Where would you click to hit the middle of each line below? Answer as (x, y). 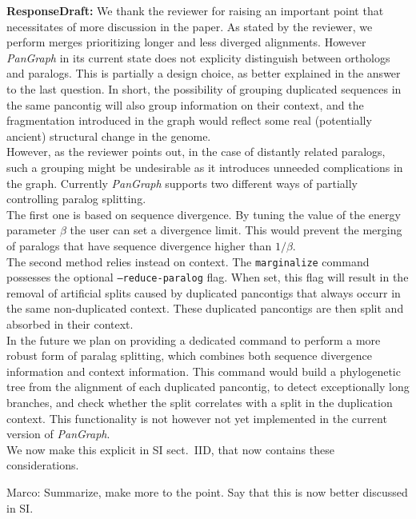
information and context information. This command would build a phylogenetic (204, 371)
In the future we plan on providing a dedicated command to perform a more (194, 339)
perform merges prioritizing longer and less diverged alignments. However (186, 42)
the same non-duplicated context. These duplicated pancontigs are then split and (205, 308)
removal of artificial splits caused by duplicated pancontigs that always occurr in (204, 292)
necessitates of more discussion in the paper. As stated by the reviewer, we (190, 26)
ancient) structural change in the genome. (109, 136)
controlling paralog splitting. (76, 199)
